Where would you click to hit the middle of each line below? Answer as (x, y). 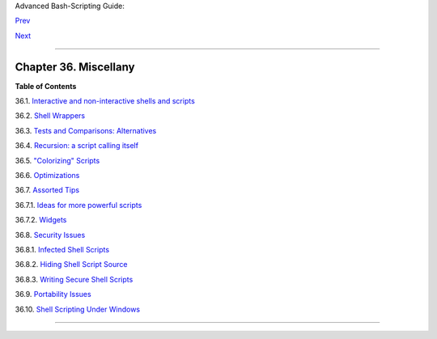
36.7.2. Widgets (41, 220)
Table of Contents (46, 86)
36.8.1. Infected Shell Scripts (62, 249)
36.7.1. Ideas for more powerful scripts (78, 205)
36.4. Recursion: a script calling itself (77, 146)
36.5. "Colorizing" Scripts (57, 160)
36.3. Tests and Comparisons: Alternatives (86, 130)
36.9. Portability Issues (53, 295)
